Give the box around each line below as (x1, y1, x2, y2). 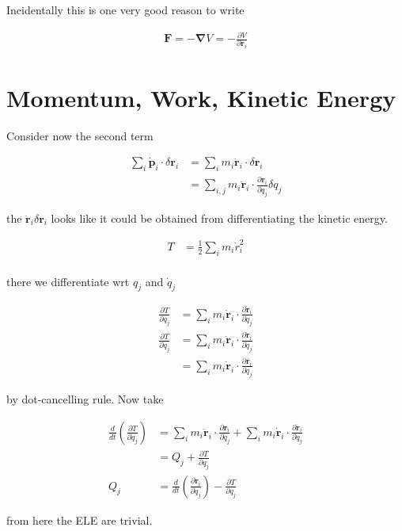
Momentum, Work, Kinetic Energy (6, 81, 396, 113)
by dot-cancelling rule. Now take (6, 391, 164, 407)
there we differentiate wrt (6, 273, 130, 289)
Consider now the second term (6, 127, 154, 143)
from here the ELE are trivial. (6, 511, 153, 528)
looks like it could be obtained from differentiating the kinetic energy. (51, 209, 388, 226)
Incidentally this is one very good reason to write (6, 2, 245, 17)
